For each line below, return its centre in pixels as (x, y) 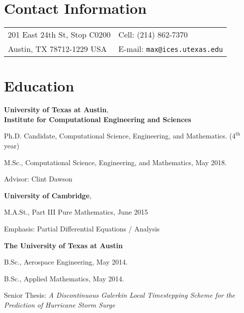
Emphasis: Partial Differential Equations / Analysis (82, 228)
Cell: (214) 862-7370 (153, 35)
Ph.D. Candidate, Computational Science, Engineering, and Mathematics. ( (118, 136)
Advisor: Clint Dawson (38, 179)
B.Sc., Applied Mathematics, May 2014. (64, 278)
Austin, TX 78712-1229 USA (57, 49)
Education (39, 86)
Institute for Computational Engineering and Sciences (98, 119)
